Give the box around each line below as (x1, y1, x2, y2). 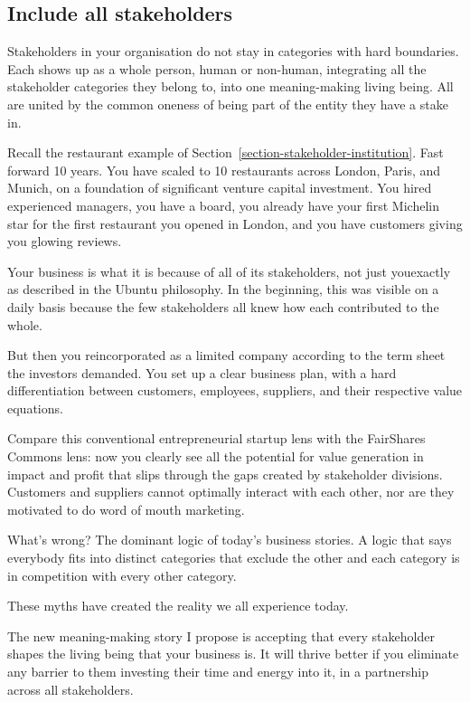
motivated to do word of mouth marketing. (7, 499, 245, 518)
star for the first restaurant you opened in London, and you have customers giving (7, 213, 463, 232)
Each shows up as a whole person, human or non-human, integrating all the (7, 59, 427, 78)
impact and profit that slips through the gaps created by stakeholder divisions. (7, 464, 443, 483)
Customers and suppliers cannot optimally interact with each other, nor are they (7, 482, 455, 501)
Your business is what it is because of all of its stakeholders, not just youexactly (7, 261, 451, 280)
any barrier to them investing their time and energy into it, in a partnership (7, 662, 428, 681)
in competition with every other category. (7, 565, 237, 584)
